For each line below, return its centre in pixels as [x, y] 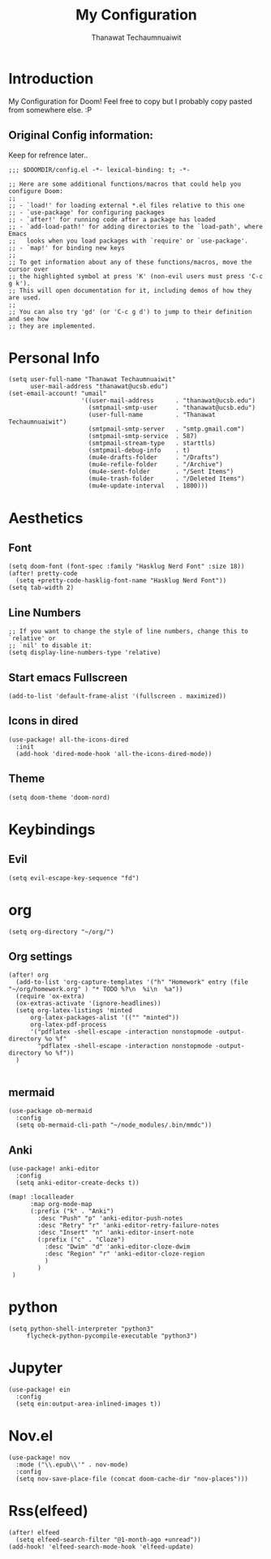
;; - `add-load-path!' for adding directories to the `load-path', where [136, 226]
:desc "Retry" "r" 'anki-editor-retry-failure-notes [129, 1226]
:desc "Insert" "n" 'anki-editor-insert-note [116, 1233]
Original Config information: [81, 135]
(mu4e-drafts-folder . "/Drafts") [154, 457]
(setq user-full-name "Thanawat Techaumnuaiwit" [92, 380]
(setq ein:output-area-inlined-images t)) [88, 1404]
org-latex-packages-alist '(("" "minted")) [105, 1018]
